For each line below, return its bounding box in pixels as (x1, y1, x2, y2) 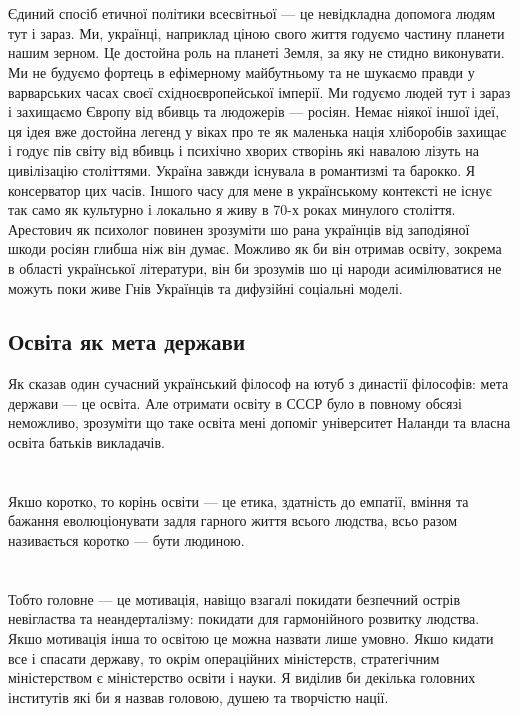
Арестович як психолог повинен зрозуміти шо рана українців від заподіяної (8, 218, 470, 239)
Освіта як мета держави (8, 326, 245, 357)
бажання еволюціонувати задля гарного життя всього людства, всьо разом (8, 510, 458, 531)
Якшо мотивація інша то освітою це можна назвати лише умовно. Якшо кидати (8, 628, 494, 649)
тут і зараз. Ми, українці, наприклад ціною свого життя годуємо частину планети (8, 22, 505, 43)
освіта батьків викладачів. (8, 432, 165, 453)
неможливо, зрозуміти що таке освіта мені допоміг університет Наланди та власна (8, 412, 511, 433)
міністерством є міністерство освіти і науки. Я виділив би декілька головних (8, 667, 476, 688)
